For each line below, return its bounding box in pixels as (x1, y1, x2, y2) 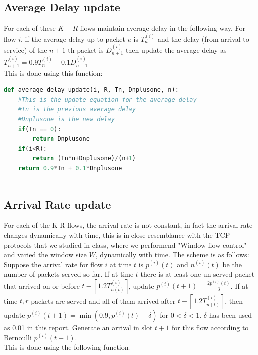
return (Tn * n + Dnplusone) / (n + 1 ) (32, 155, 136, 162)
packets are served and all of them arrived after (31, 295, 176, 306)
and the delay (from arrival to (157, 33, 249, 44)
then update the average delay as (126, 44, 227, 55)
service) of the (4, 44, 47, 55)
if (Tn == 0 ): (18, 125, 61, 133)
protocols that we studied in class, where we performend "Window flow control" (4, 239, 247, 250)
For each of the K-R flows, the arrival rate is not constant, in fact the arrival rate (4, 220, 253, 230)
